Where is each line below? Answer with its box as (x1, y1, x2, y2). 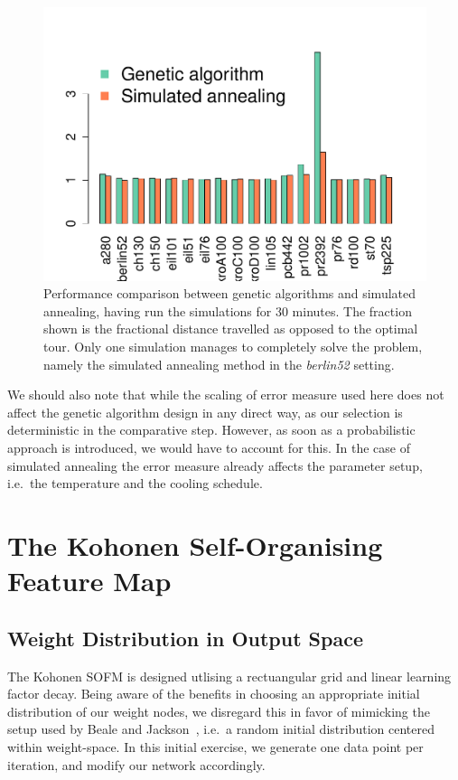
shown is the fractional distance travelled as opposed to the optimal (43, 319, 418, 338)
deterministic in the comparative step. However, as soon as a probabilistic (7, 420, 416, 439)
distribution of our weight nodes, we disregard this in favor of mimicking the (7, 701, 430, 720)
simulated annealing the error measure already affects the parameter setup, (7, 456, 423, 475)
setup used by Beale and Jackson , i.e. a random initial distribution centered (7, 719, 435, 738)
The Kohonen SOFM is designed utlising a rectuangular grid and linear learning (7, 666, 452, 685)
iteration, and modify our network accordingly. (7, 755, 266, 774)
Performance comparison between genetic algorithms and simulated (43, 284, 416, 303)
